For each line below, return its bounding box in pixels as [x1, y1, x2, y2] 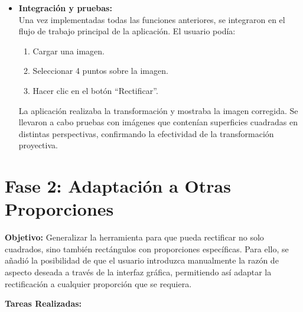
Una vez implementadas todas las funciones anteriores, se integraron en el [18, 13, 285, 25]
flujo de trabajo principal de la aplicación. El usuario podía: [18, 25, 236, 37]
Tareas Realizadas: [5, 297, 82, 310]
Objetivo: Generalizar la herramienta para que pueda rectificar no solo [5, 231, 264, 243]
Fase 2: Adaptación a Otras [5, 174, 231, 198]
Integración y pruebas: [18, 2, 112, 14]
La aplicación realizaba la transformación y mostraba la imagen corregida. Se [18, 104, 298, 116]
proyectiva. [18, 139, 58, 151]
